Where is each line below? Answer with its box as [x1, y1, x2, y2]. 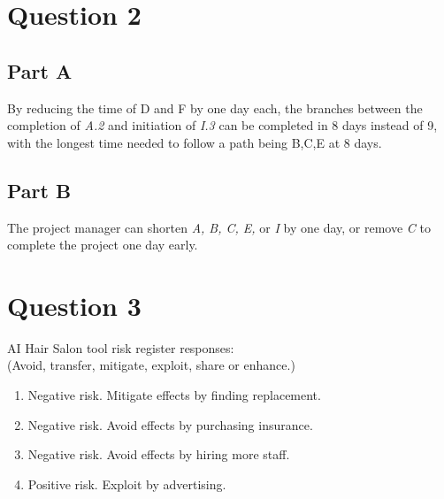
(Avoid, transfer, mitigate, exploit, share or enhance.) [7, 356, 295, 374]
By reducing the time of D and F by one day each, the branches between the [7, 98, 423, 117]
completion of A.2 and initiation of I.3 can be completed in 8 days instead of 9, [7, 116, 438, 134]
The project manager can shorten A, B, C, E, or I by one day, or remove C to [7, 218, 431, 236]
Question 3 [7, 287, 142, 323]
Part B [7, 176, 72, 203]
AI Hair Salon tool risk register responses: [7, 338, 234, 357]
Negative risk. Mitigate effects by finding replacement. [27, 386, 321, 404]
